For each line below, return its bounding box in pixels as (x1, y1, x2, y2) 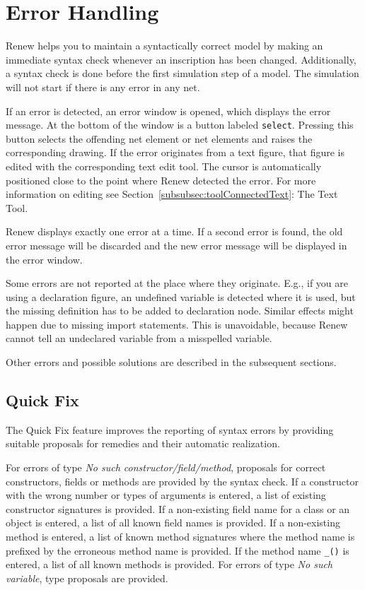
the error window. (6, 252, 83, 266)
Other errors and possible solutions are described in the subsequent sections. (6, 355, 337, 370)
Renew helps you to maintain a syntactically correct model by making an (6, 38, 323, 53)
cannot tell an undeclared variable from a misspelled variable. (6, 331, 272, 346)
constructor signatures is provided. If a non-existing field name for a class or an (6, 501, 350, 516)
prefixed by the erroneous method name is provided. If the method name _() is (6, 543, 349, 557)
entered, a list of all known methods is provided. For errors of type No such (6, 557, 332, 572)
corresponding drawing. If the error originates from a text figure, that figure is (6, 145, 344, 160)
